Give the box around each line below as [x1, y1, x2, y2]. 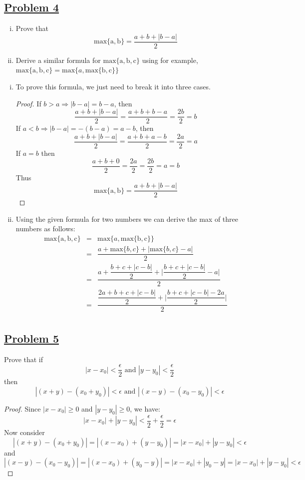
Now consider [4, 427, 45, 437]
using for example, [142, 54, 198, 65]
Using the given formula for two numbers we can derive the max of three [15, 213, 238, 224]
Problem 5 [4, 330, 59, 346]
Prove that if [4, 354, 43, 364]
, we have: [130, 403, 160, 414]
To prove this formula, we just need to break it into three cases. [15, 81, 211, 92]
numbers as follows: [15, 223, 75, 234]
